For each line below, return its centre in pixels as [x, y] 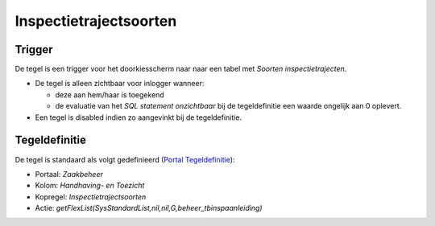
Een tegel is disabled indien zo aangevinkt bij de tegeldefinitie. [138, 117]
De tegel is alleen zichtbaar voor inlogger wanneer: [120, 84]
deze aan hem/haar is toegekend [110, 95]
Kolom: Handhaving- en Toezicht [90, 186]
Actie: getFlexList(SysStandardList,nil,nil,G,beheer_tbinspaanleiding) [149, 208]
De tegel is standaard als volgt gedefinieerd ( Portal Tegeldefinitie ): [125, 159]
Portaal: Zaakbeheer [69, 174]
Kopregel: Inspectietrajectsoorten [91, 196]
